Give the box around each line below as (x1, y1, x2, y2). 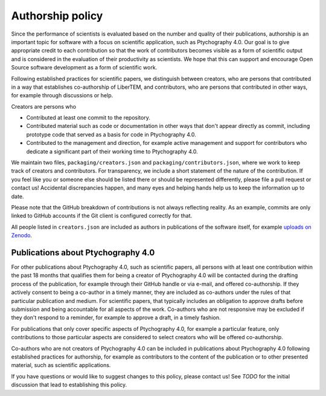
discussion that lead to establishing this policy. (11, 381, 127, 389)
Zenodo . (11, 232, 33, 239)
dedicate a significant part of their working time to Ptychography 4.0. (26, 148, 199, 155)
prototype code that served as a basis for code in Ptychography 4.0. (26, 130, 196, 138)
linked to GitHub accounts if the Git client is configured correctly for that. (11, 212, 193, 220)
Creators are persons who (11, 103, 77, 110)
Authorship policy (11, 9, 103, 22)
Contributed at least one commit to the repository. (26, 114, 150, 121)
